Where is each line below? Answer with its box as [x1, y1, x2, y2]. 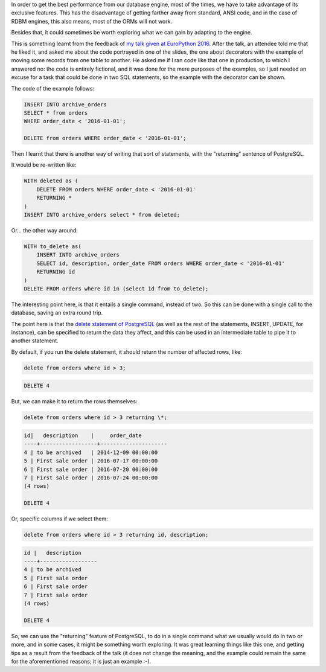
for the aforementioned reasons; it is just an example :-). [11, 658, 151, 665]
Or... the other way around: [11, 226, 78, 234]
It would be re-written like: [11, 161, 77, 168]
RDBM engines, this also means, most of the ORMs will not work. [11, 18, 172, 25]
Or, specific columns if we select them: [11, 515, 108, 522]
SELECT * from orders [24, 109, 88, 116]
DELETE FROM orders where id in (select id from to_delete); [24, 285, 209, 292]
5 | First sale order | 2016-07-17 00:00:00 [24, 458, 158, 464]
